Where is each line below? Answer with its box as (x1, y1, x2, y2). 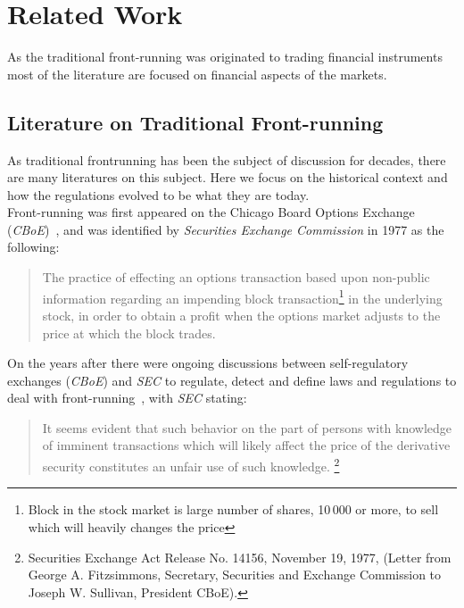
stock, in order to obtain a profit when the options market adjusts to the (42, 305, 441, 324)
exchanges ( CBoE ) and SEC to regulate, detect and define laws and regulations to (7, 371, 457, 389)
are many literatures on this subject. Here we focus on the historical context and (7, 168, 448, 187)
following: (7, 237, 60, 256)
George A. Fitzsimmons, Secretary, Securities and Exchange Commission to (28, 565, 442, 584)
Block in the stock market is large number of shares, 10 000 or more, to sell (28, 500, 439, 519)
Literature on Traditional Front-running (7, 108, 384, 136)
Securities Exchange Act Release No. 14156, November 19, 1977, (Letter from (28, 547, 452, 566)
